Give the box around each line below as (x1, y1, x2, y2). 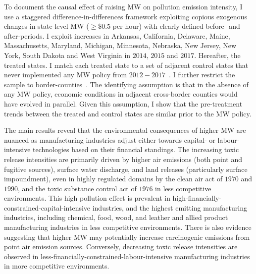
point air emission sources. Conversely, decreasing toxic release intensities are (4, 241, 238, 252)
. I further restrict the (168, 69, 235, 80)
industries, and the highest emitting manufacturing (92, 202, 247, 213)
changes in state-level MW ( (4, 21, 89, 31)
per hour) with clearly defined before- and (112, 21, 240, 31)
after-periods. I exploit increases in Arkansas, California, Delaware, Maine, (4, 30, 230, 41)
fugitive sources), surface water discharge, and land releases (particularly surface (4, 164, 248, 174)
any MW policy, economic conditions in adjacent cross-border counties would (4, 89, 238, 99)
